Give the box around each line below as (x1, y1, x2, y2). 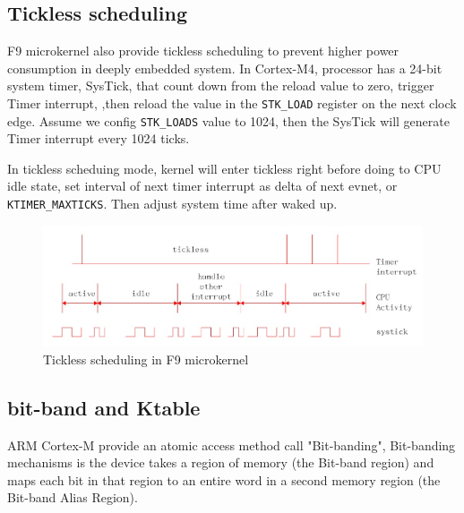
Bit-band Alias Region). (7, 488, 138, 507)
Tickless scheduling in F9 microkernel (43, 349, 249, 368)
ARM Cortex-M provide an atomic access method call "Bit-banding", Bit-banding (7, 435, 456, 454)
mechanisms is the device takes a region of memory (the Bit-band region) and (7, 453, 434, 472)
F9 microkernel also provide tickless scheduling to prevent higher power (7, 41, 400, 60)
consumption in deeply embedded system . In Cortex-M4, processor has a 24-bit (7, 58, 443, 77)
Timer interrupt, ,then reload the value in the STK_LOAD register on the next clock (7, 93, 457, 112)
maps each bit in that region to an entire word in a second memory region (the (7, 470, 441, 489)
